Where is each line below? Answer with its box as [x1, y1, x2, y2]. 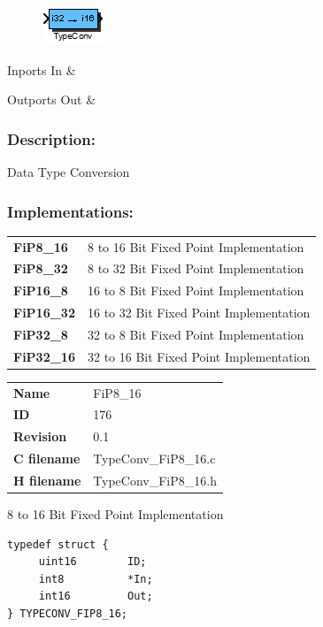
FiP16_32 [13, 303, 75, 322]
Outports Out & [7, 90, 96, 109]
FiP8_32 [13, 259, 68, 278]
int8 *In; [38, 572, 153, 585]
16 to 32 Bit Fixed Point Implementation [87, 303, 311, 322]
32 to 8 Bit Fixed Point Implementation [87, 325, 304, 343]
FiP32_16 [13, 347, 75, 365]
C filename [13, 449, 81, 468]
